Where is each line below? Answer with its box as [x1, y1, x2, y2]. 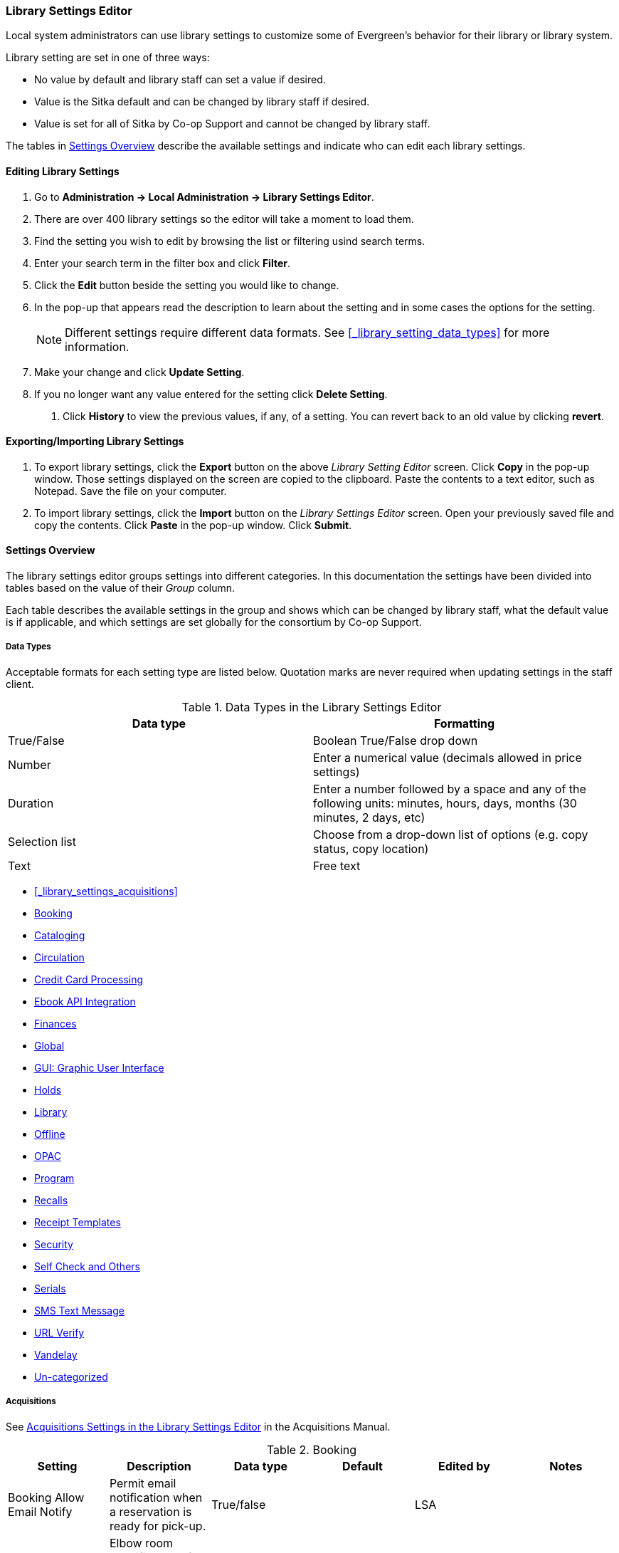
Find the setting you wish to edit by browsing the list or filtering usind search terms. [34, 234, 425, 247]
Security [34, 1238, 73, 1250]
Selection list [8, 834, 77, 849]
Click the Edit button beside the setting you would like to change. [34, 278, 339, 291]
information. [65, 339, 129, 354]
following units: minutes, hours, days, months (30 [313, 795, 577, 810]
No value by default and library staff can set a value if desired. [34, 73, 326, 86]
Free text [313, 858, 361, 873]
